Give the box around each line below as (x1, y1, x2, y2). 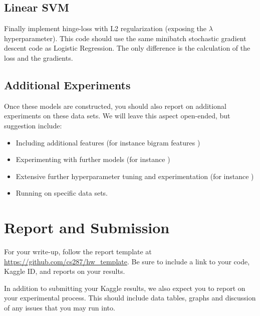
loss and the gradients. (4, 52, 73, 63)
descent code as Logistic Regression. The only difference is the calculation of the (4, 43, 250, 53)
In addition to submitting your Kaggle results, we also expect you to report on (4, 282, 245, 293)
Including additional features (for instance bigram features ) (16, 137, 200, 147)
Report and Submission (4, 217, 170, 238)
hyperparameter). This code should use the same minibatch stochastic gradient (4, 33, 246, 43)
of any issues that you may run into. (4, 302, 115, 313)
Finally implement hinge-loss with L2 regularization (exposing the (4, 23, 206, 34)
